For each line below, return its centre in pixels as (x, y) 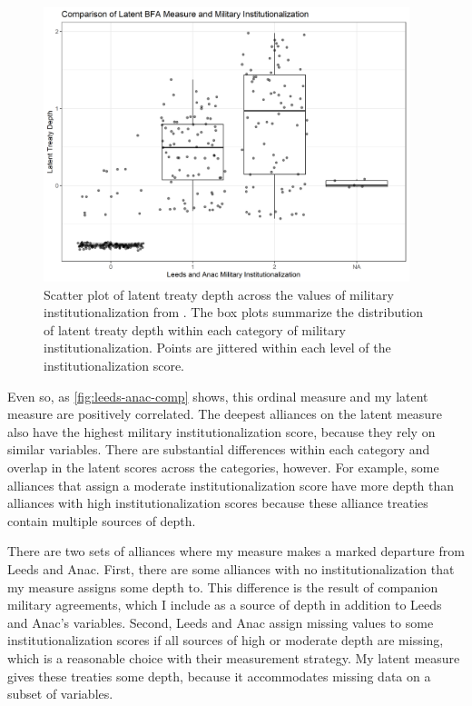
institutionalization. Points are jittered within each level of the (217, 348)
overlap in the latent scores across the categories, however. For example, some (223, 467)
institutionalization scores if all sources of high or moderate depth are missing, (226, 640)
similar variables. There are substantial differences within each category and (219, 449)
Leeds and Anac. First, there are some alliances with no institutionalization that (231, 569)
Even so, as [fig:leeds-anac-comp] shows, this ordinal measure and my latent (218, 396)
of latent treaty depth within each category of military (195, 329)
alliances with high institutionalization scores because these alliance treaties (218, 503)
